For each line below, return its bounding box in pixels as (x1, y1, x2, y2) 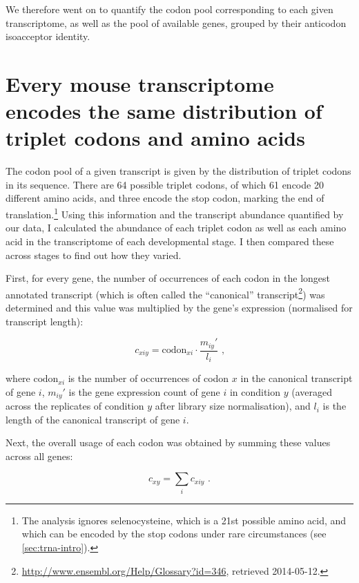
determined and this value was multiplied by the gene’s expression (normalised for (6, 300, 353, 314)
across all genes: (6, 448, 73, 463)
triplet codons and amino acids (6, 124, 305, 152)
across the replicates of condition (6, 399, 144, 413)
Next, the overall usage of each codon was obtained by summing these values (6, 435, 331, 450)
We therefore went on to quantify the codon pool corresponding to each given (6, 2, 333, 16)
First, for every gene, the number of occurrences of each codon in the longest (6, 271, 331, 285)
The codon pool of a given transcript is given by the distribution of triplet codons (6, 164, 351, 178)
